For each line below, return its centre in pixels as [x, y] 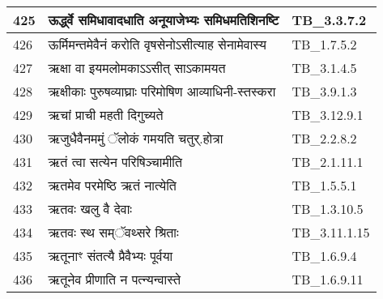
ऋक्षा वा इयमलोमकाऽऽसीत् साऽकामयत [137, 68]
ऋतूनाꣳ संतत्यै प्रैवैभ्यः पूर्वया [111, 256]
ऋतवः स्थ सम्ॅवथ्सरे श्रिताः [113, 232]
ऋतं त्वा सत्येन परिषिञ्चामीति [115, 162]
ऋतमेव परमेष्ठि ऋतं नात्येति [112, 185]
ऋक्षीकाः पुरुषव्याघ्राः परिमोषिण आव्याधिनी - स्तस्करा [162, 91]
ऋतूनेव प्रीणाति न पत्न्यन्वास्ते [115, 279]
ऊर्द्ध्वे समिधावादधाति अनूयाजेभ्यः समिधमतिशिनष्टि [164, 20]
